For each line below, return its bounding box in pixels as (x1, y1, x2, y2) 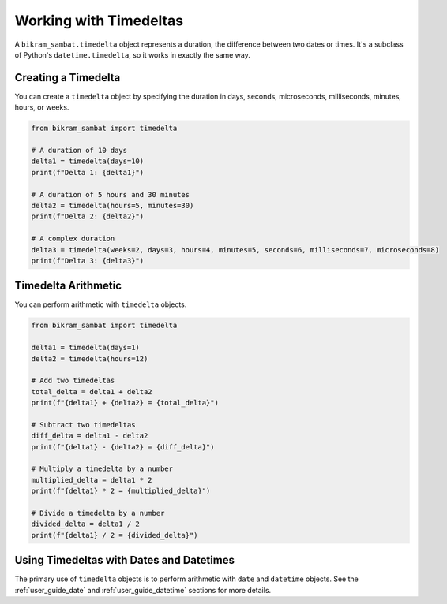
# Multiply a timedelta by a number (31, 464, 174, 473)
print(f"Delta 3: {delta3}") (31, 256, 145, 265)
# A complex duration (31, 234, 115, 244)
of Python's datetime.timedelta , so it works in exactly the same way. (14, 50, 250, 59)
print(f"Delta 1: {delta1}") (31, 168, 145, 177)
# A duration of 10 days (31, 146, 128, 155)
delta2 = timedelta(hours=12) (31, 354, 148, 363)
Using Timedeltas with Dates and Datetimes (14, 554, 235, 567)
